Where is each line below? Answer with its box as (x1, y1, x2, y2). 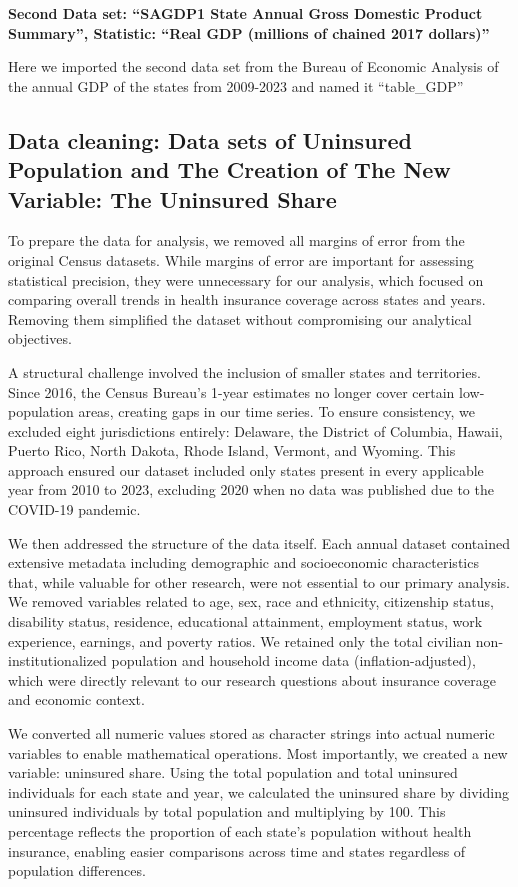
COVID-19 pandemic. (8, 499, 141, 520)
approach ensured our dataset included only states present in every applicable (8, 459, 484, 480)
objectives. (8, 328, 72, 349)
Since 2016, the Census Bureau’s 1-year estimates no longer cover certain (8, 381, 455, 402)
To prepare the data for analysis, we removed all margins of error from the (8, 230, 465, 251)
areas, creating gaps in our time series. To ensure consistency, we (78, 401, 475, 422)
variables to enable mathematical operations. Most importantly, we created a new (8, 742, 508, 763)
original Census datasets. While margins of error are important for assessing (8, 249, 474, 270)
